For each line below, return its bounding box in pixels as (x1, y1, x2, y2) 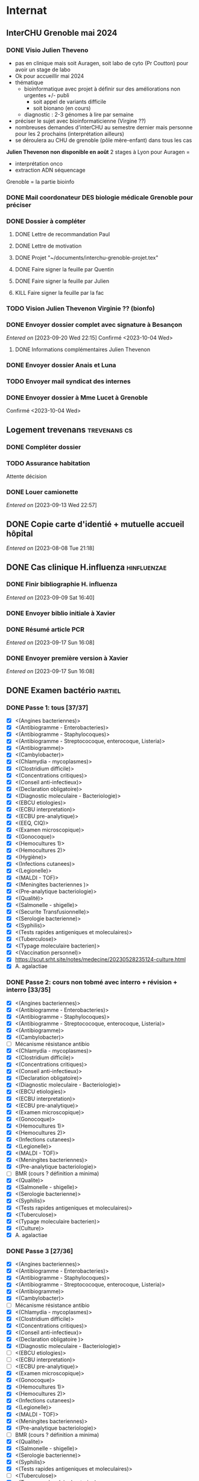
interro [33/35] (6, 986, 51, 994)
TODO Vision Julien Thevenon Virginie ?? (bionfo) (6, 305, 155, 313)
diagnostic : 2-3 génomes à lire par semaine (24, 111, 134, 118)
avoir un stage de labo (14, 66, 71, 73)
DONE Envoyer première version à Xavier (6, 654, 128, 662)
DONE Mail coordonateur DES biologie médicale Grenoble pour (6, 193, 194, 201)
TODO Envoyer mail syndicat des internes (6, 377, 131, 386)
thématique (14, 79, 43, 86)
